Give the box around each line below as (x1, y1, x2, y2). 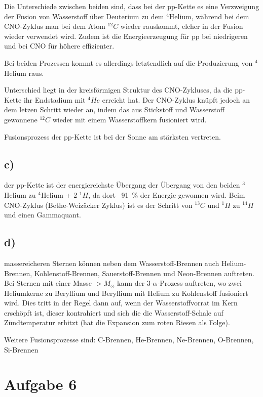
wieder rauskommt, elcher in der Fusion (120, 21, 243, 31)
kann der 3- (117, 278, 153, 288)
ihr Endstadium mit (23, 94, 86, 105)
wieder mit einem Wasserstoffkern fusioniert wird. (52, 114, 207, 124)
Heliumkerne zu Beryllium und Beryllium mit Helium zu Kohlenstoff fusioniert (4, 287, 248, 298)
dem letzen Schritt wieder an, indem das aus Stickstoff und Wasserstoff (4, 104, 224, 115)
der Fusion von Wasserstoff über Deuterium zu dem (4, 11, 164, 21)
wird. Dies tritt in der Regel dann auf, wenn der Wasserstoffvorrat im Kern (4, 297, 238, 308)
